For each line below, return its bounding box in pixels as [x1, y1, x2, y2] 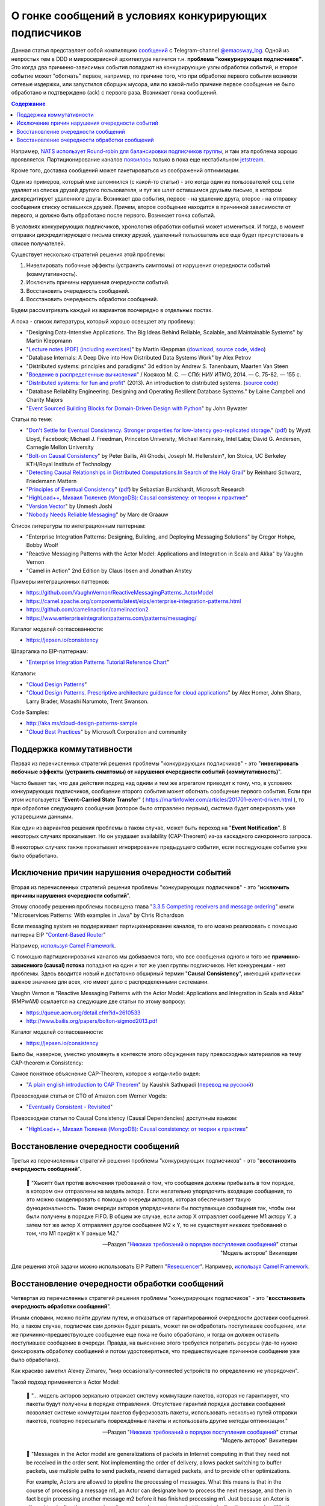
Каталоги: [11, 669, 37, 677]
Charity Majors [26, 396, 63, 404]
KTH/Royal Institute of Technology [26, 460, 111, 467]
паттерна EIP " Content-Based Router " [11, 931, 106, 938]
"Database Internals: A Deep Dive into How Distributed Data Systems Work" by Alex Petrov [26, 354, 252, 361]
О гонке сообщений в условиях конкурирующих [11, 9, 267, 22]
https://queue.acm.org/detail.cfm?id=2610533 [26, 1009, 141, 1016]
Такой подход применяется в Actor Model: [11, 1378, 120, 1386]
